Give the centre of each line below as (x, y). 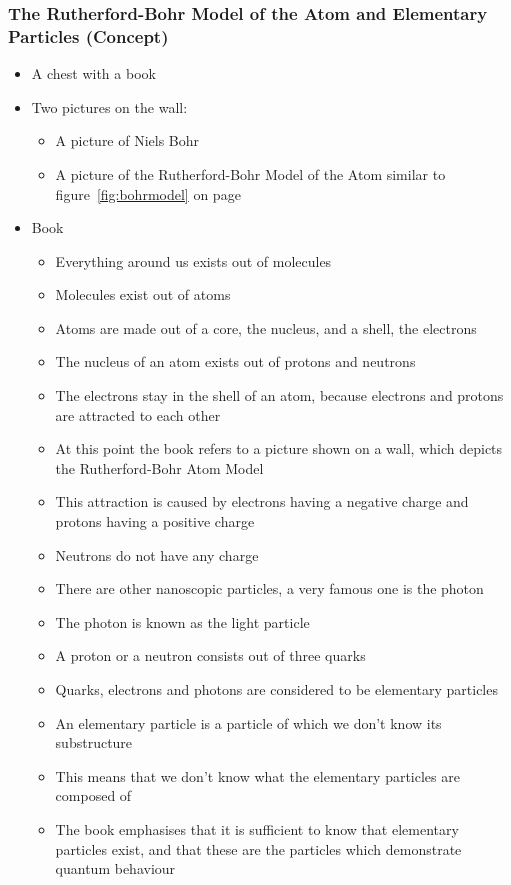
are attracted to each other (138, 414)
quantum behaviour (115, 868)
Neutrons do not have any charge (157, 554)
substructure (94, 742)
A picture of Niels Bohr (127, 140)
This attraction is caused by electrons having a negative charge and (262, 501)
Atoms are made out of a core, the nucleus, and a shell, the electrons (266, 327)
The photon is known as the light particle (182, 621)
